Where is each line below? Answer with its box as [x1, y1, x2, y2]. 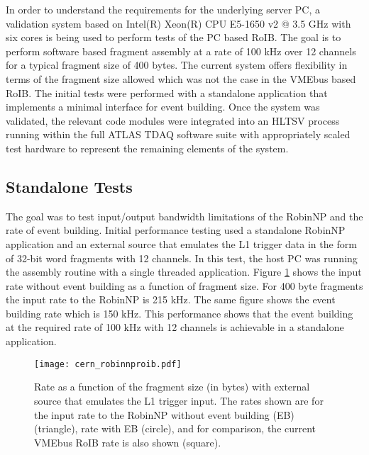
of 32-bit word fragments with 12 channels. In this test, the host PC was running [6, 250, 358, 265]
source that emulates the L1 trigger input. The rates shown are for [34, 393, 324, 408]
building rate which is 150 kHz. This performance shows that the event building [6, 305, 353, 320]
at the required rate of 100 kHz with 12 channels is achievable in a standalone [6, 320, 344, 335]
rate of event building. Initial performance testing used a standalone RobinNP [6, 223, 346, 237]
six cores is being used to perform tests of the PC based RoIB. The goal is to [6, 30, 341, 45]
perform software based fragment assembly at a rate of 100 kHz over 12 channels [6, 43, 356, 58]
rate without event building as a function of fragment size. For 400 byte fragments [6, 278, 363, 293]
